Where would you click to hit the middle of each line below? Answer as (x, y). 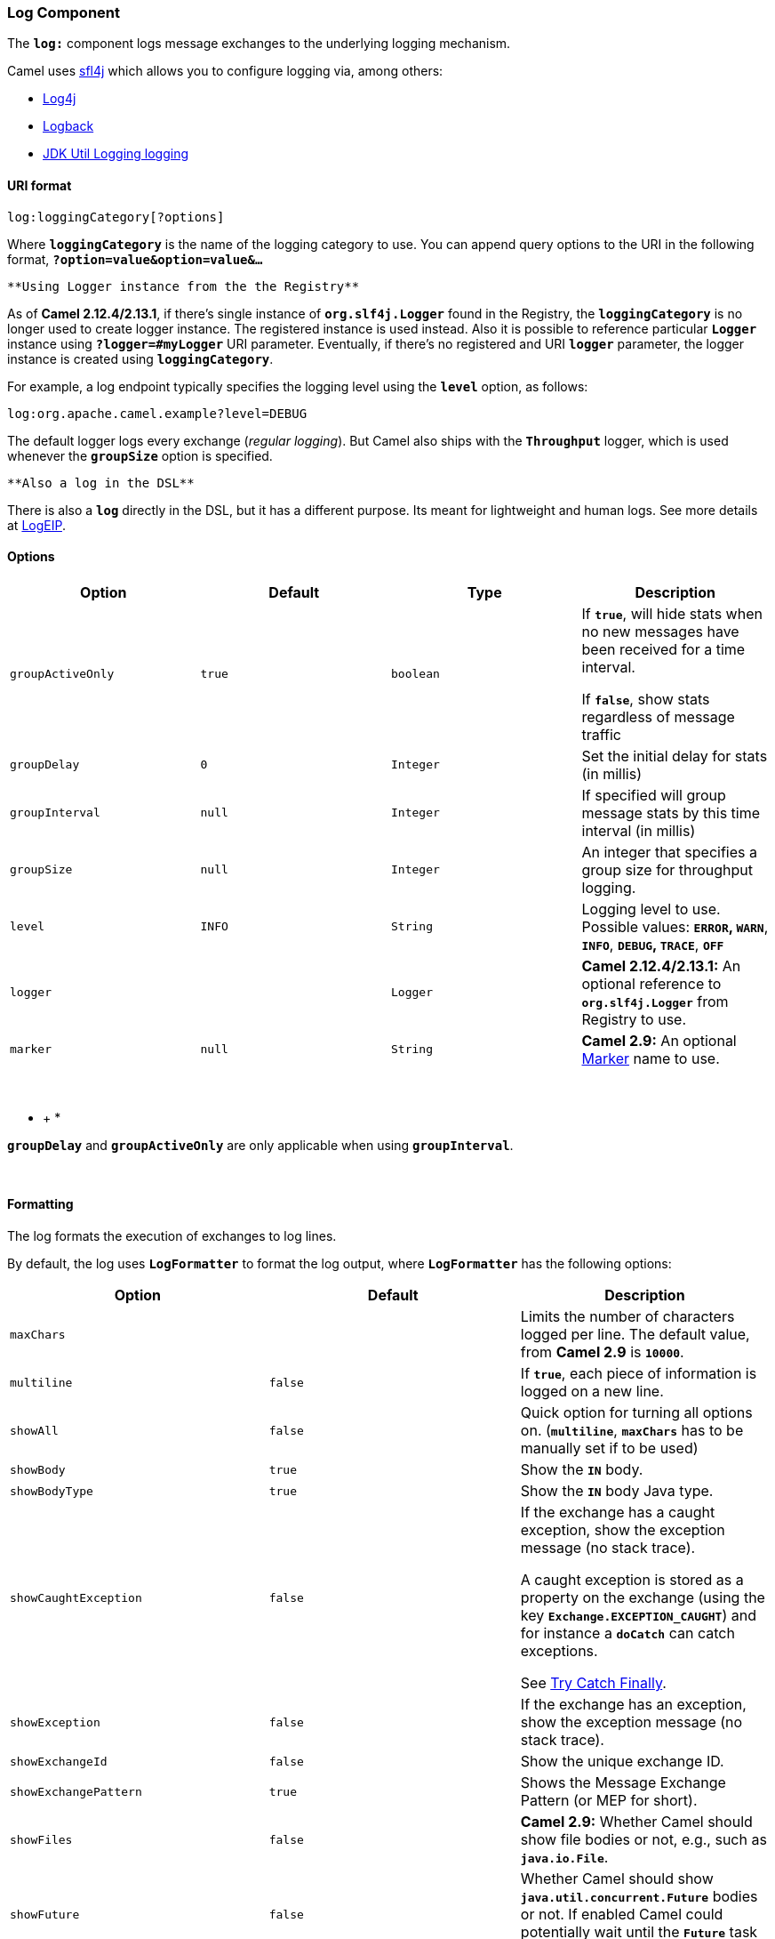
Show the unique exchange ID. (622, 1762)
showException (55, 1722)
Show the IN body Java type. (617, 1491)
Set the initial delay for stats (675, 756)
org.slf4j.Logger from (655, 1001)
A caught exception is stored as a (632, 1580)
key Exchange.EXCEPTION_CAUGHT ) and (639, 1616)
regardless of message (658, 716)
